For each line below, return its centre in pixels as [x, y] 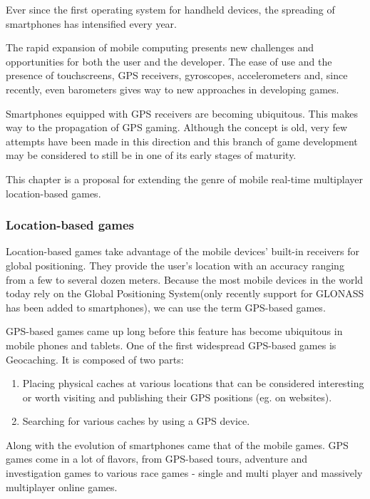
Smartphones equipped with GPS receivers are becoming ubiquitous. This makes [182, 113]
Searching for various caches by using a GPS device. [136, 421]
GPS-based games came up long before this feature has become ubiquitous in [174, 331]
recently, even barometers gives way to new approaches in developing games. [173, 89]
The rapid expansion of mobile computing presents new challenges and [160, 47]
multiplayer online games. [62, 487]
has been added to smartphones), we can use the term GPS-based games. [166, 307]
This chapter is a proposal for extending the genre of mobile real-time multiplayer [184, 179]
